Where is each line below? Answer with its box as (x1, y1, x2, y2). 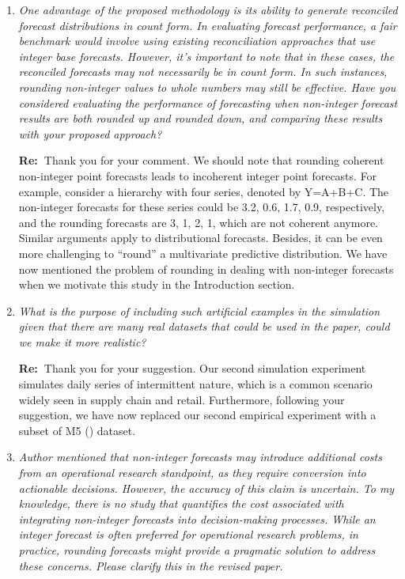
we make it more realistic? (18, 333, 146, 350)
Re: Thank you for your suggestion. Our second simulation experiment (18, 360, 366, 377)
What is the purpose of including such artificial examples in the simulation (18, 302, 380, 319)
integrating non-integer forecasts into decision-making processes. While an (18, 510, 376, 527)
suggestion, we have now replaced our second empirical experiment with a (18, 407, 377, 423)
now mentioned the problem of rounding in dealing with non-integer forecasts (18, 260, 394, 277)
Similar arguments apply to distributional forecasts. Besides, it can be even (18, 229, 383, 246)
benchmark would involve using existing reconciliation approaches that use (18, 32, 376, 49)
